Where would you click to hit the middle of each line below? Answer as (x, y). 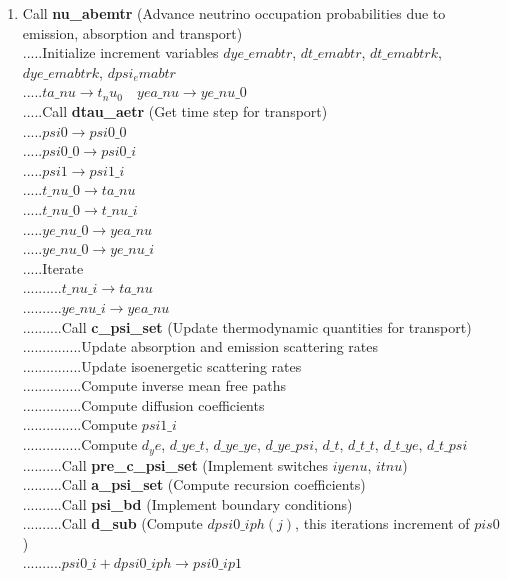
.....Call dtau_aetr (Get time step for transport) (175, 110)
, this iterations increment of (382, 523)
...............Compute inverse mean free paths (154, 385)
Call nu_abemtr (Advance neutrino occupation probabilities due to (234, 13)
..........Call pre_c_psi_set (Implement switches (175, 464)
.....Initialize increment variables (120, 52)
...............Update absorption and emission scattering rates (200, 346)
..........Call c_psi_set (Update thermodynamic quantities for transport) (247, 326)
